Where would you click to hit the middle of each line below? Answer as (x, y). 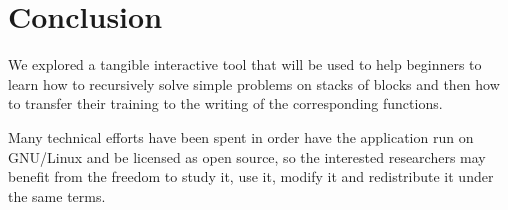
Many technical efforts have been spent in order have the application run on (241, 136)
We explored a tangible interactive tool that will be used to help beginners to (245, 64)
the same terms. (57, 195)
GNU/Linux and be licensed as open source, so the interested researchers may (247, 156)
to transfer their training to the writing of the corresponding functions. (225, 103)
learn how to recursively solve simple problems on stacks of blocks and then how (254, 83)
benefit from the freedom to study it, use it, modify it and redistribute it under (251, 176)
